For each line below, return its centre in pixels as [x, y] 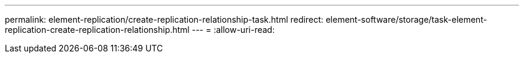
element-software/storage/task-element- [406, 19]
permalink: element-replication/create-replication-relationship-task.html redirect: [164, 19]
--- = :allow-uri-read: [233, 30]
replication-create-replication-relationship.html [97, 30]
